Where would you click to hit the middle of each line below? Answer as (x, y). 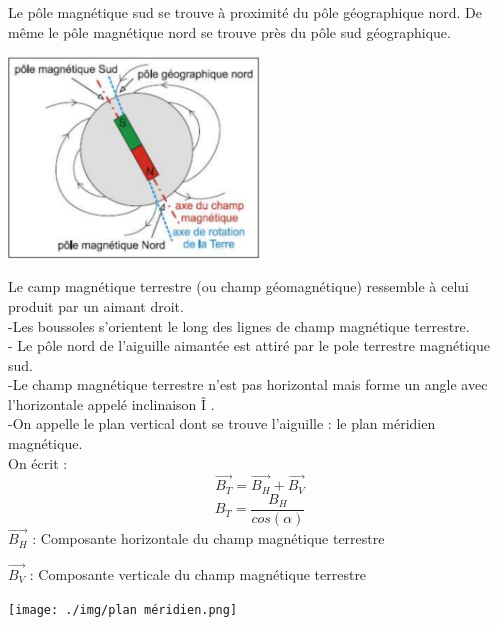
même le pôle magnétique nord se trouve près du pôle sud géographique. (229, 31)
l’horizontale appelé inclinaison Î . (111, 403)
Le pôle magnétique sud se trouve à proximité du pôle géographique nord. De (245, 12)
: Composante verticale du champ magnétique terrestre (198, 574)
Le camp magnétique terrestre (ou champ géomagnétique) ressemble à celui (238, 286)
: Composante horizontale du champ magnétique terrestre (208, 538)
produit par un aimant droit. (96, 305)
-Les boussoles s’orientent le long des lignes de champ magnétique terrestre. (239, 325)
